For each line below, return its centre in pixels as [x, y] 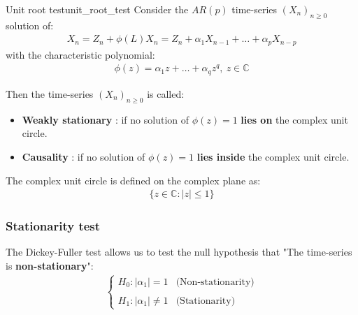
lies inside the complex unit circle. [273, 156]
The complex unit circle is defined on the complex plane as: [133, 180]
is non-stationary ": [50, 265]
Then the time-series [50, 93]
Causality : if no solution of [84, 156]
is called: [166, 93]
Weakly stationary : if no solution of [106, 119]
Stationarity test [53, 226]
